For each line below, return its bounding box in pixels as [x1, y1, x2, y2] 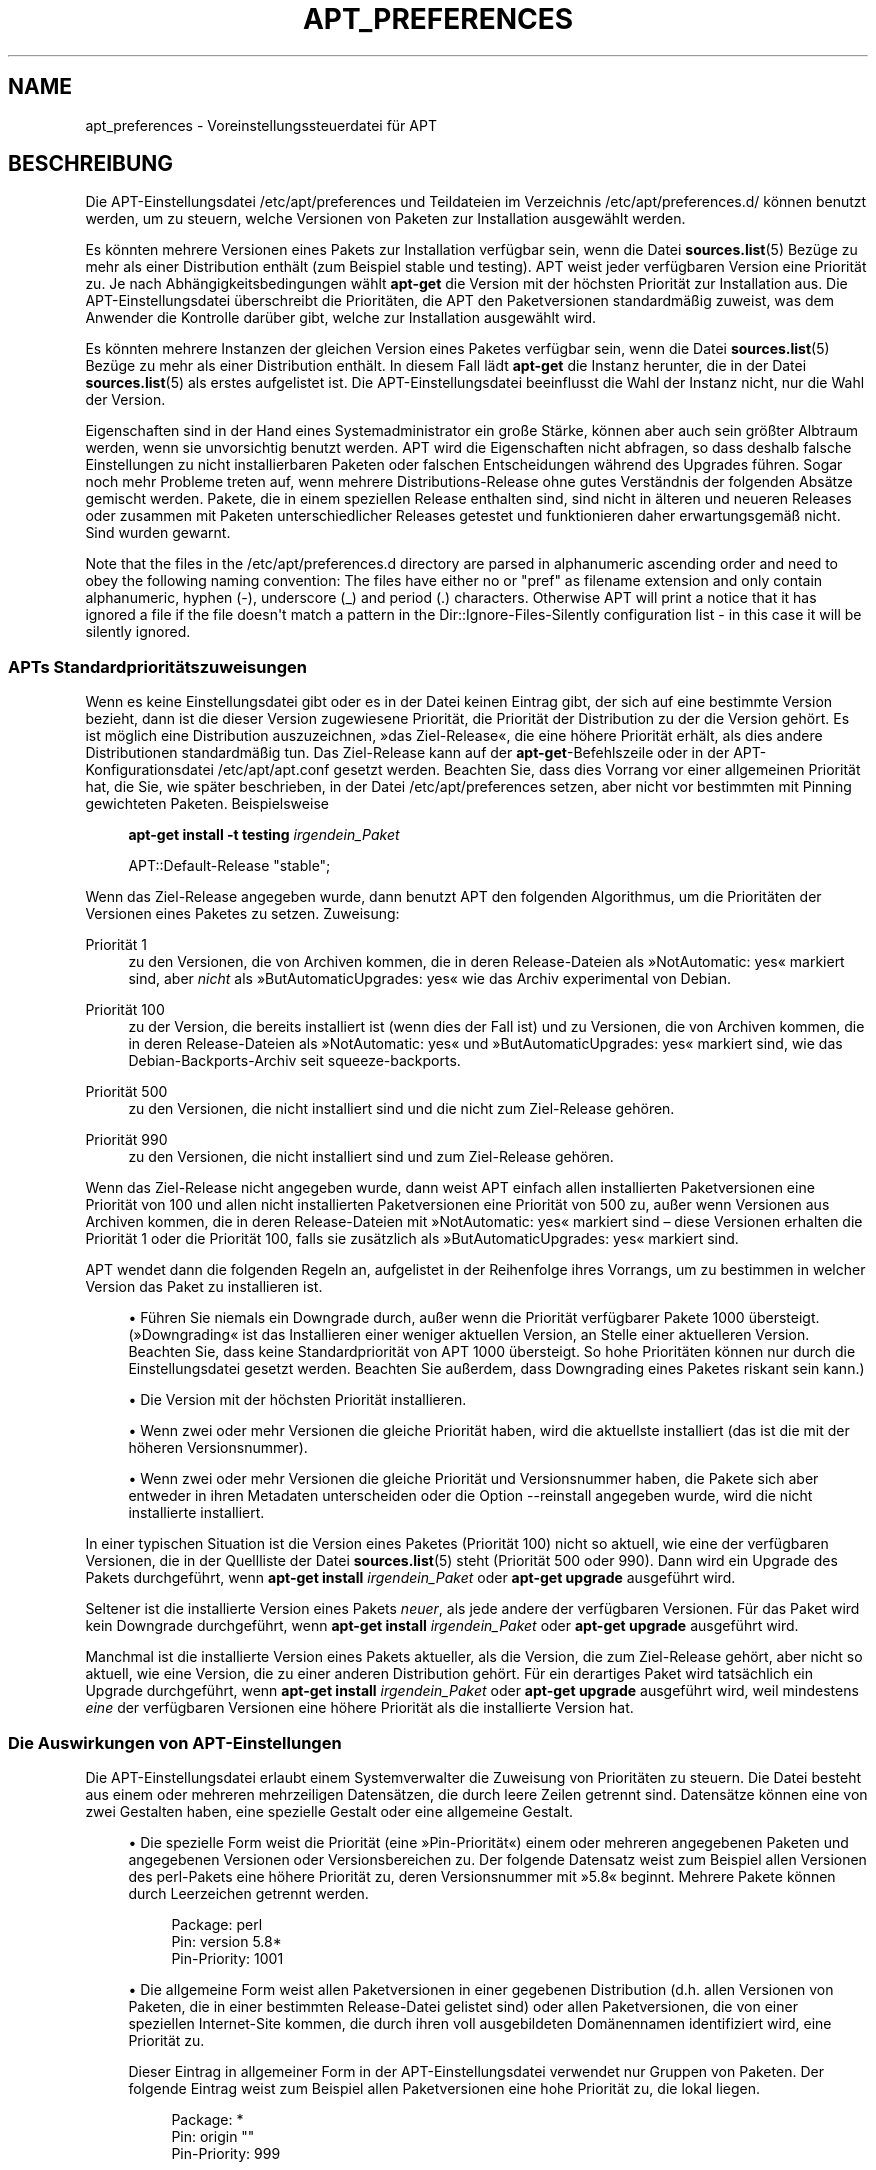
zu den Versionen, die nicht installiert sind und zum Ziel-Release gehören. [128, 1148, 614, 1166]
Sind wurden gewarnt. [85, 524, 231, 542]
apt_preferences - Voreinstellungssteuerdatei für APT [85, 116, 437, 134]
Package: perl [171, 1915, 263, 1933]
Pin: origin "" [171, 2127, 255, 2145]
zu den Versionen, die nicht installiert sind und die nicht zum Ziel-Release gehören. [128, 1100, 675, 1118]
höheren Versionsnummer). [128, 1439, 308, 1457]
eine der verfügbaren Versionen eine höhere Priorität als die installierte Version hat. [85, 1699, 634, 1717]
